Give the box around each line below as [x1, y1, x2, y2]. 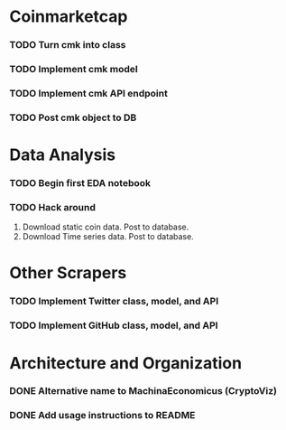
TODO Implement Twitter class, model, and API [9, 295, 219, 308]
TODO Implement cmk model [9, 63, 138, 76]
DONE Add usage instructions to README [9, 409, 196, 422]
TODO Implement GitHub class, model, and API [9, 319, 218, 332]
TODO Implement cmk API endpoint [9, 87, 169, 99]
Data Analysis [9, 145, 116, 165]
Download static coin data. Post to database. [22, 221, 189, 232]
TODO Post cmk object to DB [9, 111, 137, 124]
